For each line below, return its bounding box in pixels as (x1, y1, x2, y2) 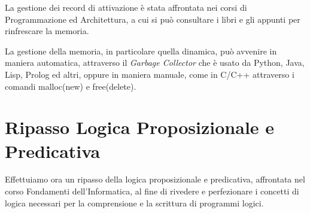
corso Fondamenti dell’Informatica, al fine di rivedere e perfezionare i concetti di (5, 185, 299, 197)
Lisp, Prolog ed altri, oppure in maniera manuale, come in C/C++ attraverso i (5, 68, 294, 80)
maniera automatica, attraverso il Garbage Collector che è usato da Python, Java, (5, 56, 305, 69)
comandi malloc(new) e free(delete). (5, 80, 136, 92)
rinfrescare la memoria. (5, 25, 89, 37)
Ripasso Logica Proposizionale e (5, 115, 275, 139)
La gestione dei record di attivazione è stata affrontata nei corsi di (5, 1, 247, 13)
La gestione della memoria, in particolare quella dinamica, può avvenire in (5, 44, 277, 57)
